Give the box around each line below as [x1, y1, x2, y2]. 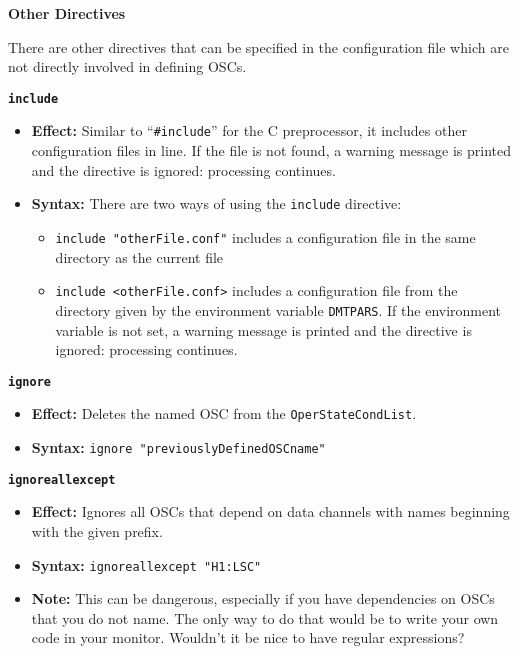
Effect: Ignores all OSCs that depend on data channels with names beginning [31, 501, 510, 522]
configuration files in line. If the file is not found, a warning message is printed [31, 140, 512, 161]
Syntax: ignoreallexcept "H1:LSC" [31, 554, 262, 575]
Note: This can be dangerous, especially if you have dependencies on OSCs [31, 588, 495, 609]
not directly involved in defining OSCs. [8, 56, 247, 77]
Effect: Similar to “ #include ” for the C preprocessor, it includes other [31, 120, 467, 141]
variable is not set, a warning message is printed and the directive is [55, 319, 472, 340]
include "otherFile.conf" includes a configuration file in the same [55, 226, 476, 247]
